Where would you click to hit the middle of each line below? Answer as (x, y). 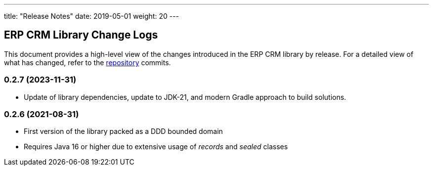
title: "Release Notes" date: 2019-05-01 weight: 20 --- (92, 16)
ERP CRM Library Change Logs (81, 35)
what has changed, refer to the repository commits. (87, 62)
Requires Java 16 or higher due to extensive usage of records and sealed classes (156, 147)
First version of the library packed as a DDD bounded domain (123, 131)
